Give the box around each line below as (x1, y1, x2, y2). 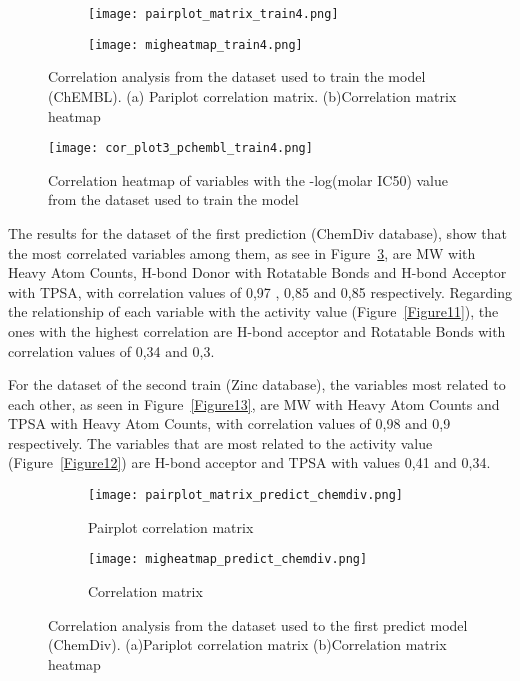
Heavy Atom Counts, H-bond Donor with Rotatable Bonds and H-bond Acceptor (8, 262, 507, 283)
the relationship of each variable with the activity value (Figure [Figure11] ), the (8, 301, 499, 322)
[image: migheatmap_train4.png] (88, 37, 303, 52)
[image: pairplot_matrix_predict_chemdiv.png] (88, 488, 403, 503)
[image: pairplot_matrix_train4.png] (88, 7, 339, 21)
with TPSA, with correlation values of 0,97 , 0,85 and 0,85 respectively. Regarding (8, 281, 512, 302)
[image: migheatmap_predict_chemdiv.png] (88, 552, 368, 567)
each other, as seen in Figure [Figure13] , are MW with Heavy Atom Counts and (8, 393, 500, 414)
